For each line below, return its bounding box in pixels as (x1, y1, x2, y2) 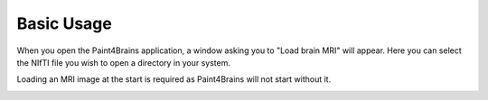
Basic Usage (16, 14, 112, 33)
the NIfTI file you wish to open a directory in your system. (16, 57, 230, 68)
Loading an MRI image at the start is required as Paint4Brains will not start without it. (16, 74, 332, 85)
